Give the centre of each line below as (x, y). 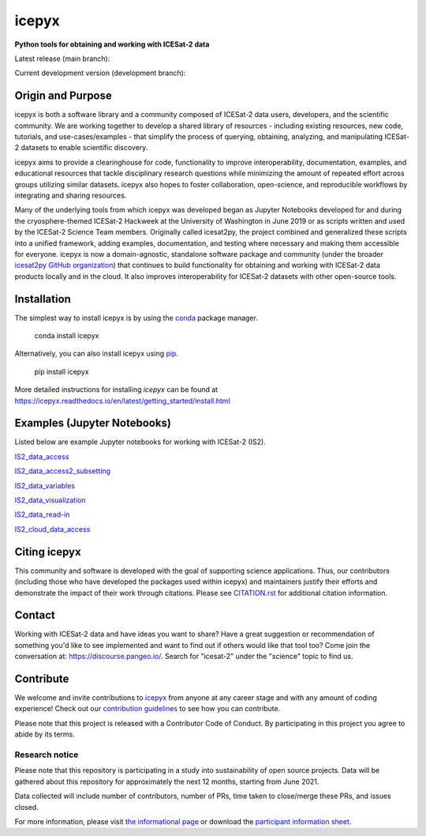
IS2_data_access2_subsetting (62, 471)
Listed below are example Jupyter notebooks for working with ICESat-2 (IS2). (140, 442)
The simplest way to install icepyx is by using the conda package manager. (136, 318)
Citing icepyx (48, 552)
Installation (43, 299)
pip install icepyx (62, 371)
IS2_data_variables (45, 485)
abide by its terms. (45, 734)
